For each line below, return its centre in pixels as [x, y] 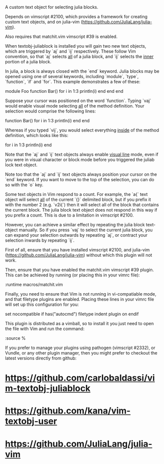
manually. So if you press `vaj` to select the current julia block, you [86, 230]
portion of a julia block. [28, 62]
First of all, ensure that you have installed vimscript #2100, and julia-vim [78, 250]
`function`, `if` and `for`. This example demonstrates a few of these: [73, 82]
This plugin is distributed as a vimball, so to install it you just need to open [80, 323]
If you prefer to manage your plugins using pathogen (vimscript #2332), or [80, 348]
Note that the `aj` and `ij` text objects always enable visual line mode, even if [82, 154]
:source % [15, 338]
